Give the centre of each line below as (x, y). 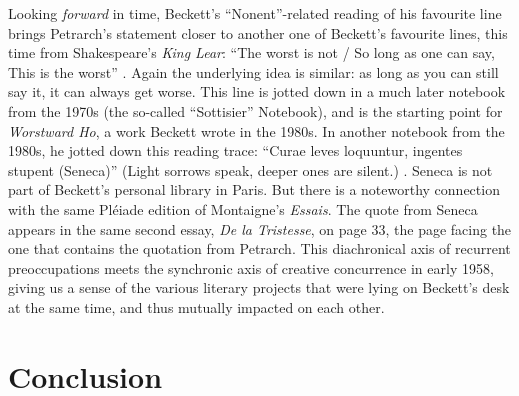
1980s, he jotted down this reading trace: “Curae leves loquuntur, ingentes (235, 150)
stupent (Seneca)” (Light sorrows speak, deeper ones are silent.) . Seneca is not (250, 169)
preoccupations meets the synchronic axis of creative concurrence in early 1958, (251, 267)
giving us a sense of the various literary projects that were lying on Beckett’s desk (259, 287)
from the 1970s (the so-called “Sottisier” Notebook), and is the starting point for (255, 110)
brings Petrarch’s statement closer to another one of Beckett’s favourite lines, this (258, 32)
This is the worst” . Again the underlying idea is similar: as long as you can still (253, 71)
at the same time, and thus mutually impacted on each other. (196, 306)
